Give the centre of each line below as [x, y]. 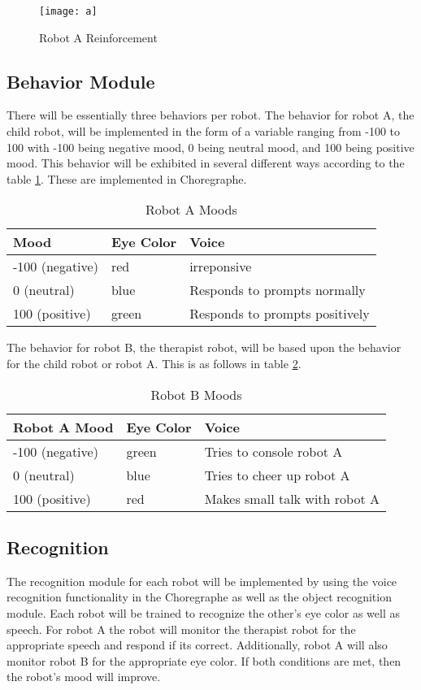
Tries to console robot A [273, 451]
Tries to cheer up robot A [277, 475]
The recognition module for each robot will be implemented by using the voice [202, 581]
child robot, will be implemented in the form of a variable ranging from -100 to [203, 131]
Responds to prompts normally [278, 290]
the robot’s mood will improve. [84, 677]
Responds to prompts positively [280, 314]
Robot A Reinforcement [98, 37]
